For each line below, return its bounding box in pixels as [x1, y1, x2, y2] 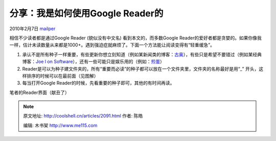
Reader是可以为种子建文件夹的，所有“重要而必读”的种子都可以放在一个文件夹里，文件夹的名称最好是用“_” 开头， [22, 65, 259, 72]
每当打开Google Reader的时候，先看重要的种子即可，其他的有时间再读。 [22, 80, 175, 86]
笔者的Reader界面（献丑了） [9, 89, 70, 96]
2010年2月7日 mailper [9, 26, 56, 32]
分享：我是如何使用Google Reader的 [9, 8, 164, 19]
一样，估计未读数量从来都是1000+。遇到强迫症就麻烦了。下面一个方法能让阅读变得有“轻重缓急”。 [9, 42, 215, 48]
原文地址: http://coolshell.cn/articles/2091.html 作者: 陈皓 [23, 113, 143, 119]
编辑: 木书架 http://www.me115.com [23, 122, 98, 128]
